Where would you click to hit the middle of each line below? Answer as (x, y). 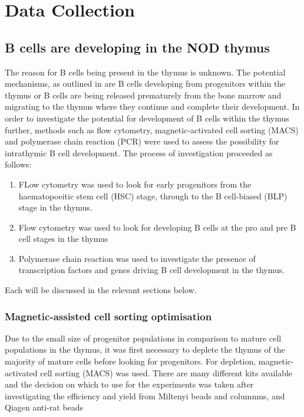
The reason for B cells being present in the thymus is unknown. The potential (145, 72)
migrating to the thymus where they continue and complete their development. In (152, 106)
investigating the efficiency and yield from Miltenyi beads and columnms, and (145, 395)
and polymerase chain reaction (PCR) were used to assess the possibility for (142, 141)
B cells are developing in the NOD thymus (137, 47)
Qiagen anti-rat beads (44, 407)
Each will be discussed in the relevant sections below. (101, 290)
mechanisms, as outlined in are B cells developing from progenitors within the (145, 83)
